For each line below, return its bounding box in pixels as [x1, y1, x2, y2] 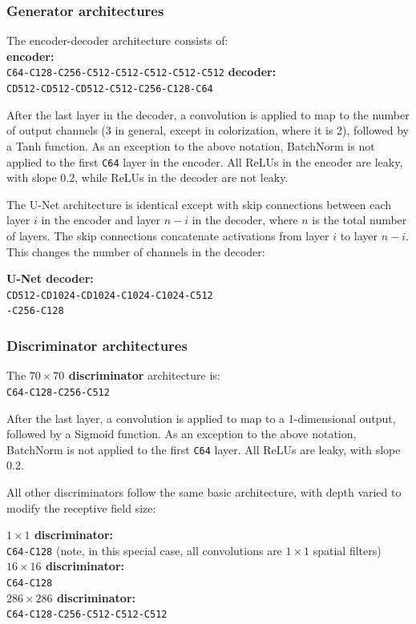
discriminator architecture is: [68, 367, 220, 384]
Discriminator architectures [6, 335, 188, 355]
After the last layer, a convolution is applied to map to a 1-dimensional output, [6, 409, 396, 426]
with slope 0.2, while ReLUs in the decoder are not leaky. [6, 169, 289, 186]
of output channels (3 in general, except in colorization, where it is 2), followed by [6, 122, 409, 139]
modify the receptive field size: [6, 499, 156, 516]
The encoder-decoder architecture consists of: [6, 32, 228, 49]
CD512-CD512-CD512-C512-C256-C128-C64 [6, 83, 213, 95]
